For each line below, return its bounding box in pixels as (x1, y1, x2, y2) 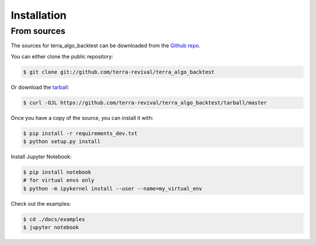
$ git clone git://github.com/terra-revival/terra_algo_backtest (23, 68, 215, 75)
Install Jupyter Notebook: (11, 153, 72, 160)
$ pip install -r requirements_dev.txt (23, 130, 138, 137)
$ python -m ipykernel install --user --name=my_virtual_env (23, 185, 202, 192)
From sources (11, 26, 66, 36)
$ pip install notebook (23, 169, 92, 175)
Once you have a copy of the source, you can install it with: (11, 114, 154, 121)
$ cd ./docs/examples (23, 216, 85, 222)
